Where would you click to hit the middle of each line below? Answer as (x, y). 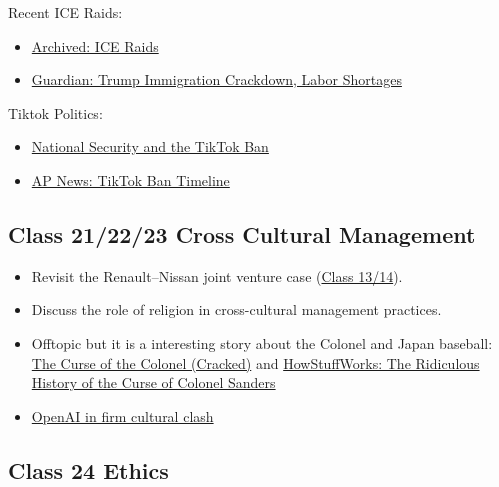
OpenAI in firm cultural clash (122, 415)
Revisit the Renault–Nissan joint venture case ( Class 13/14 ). (217, 275)
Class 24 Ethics (88, 469)
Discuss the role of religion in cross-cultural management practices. (236, 309)
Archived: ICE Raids (95, 45)
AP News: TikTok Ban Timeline (130, 179)
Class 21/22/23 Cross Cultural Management (242, 233)
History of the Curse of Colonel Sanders (153, 382)
